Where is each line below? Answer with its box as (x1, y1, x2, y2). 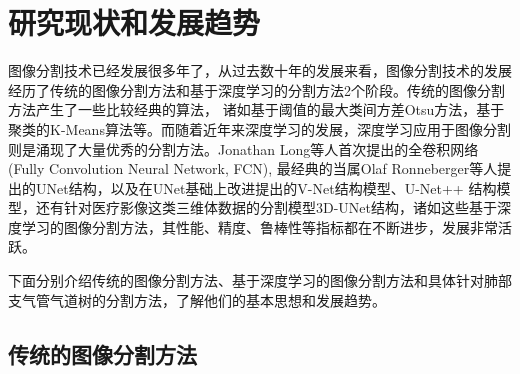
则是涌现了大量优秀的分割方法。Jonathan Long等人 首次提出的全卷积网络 (8, 138, 479, 159)
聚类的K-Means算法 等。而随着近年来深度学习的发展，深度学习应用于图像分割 (8, 118, 511, 139)
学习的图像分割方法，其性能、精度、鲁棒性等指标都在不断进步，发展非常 (21, 216, 498, 237)
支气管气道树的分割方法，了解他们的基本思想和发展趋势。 (8, 289, 386, 310)
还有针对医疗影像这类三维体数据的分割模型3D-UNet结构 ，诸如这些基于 (35, 197, 498, 218)
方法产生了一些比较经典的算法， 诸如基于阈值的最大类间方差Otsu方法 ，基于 (8, 99, 505, 120)
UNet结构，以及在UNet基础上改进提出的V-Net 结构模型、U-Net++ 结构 (35, 177, 497, 198)
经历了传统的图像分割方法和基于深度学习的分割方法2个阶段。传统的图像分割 (8, 79, 505, 100)
